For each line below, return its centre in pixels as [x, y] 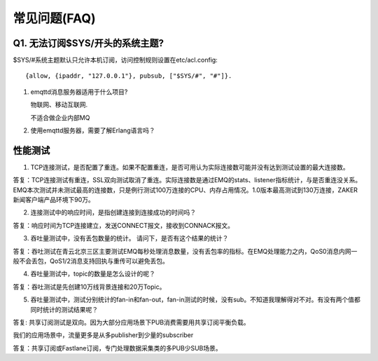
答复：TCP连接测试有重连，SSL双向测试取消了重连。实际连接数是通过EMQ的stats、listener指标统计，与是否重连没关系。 [187, 180]
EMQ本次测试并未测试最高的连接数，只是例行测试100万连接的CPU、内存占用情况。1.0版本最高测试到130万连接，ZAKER [185, 190]
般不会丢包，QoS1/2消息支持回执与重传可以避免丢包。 [91, 261]
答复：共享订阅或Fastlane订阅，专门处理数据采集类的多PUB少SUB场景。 [117, 348]
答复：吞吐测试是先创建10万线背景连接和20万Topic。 [89, 287]
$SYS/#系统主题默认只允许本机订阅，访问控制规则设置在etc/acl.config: [115, 60]
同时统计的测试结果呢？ [64, 309]
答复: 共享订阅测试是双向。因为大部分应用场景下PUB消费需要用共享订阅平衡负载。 [131, 322]
